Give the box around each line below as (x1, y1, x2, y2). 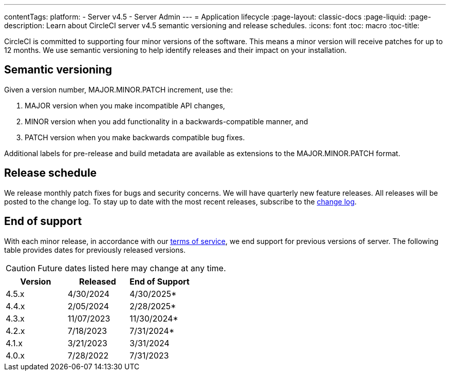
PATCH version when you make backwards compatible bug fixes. (25, 133, 245, 142)
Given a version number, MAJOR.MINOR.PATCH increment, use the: (4, 85, 233, 94)
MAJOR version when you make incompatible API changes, (25, 101, 226, 110)
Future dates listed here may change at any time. (38, 262, 226, 273)
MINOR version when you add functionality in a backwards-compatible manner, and (25, 117, 308, 126)
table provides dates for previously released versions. (4, 245, 186, 254)
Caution (6, 262, 36, 273)
